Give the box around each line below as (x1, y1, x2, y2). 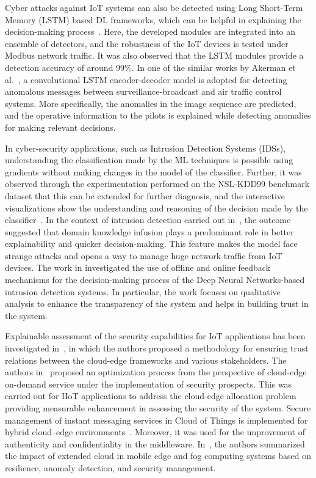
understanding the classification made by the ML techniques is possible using (5, 153, 293, 166)
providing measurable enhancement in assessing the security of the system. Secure (5, 402, 311, 414)
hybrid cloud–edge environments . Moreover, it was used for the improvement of (5, 425, 306, 438)
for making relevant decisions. (5, 120, 116, 133)
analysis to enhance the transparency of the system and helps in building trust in (5, 297, 309, 310)
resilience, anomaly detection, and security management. (5, 461, 216, 474)
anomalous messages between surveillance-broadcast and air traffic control (5, 85, 282, 98)
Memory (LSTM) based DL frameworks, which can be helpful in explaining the (5, 13, 301, 26)
